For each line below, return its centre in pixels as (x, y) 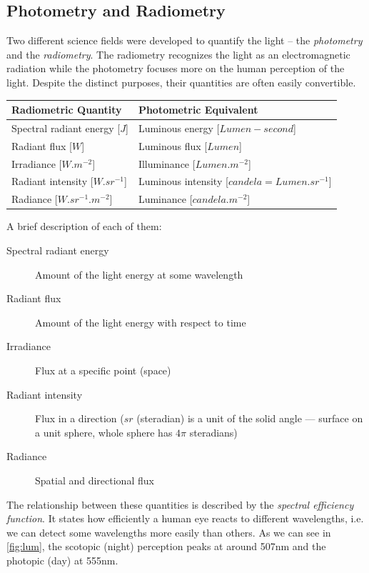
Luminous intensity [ (183, 181)
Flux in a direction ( (80, 418)
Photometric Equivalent (198, 110)
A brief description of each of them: (84, 226)
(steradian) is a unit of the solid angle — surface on (250, 418)
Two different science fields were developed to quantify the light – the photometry (184, 40)
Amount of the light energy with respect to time (141, 322)
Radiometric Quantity (67, 110)
